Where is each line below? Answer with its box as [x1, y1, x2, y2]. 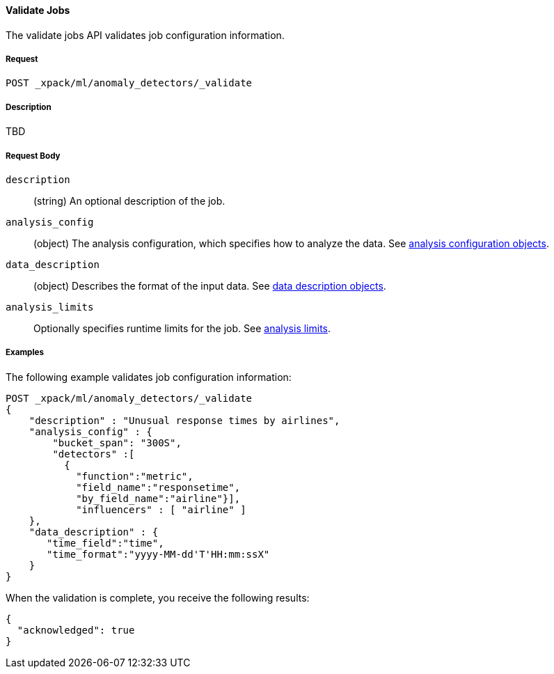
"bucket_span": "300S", [52, 437, 182, 448]
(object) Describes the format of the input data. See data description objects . [33, 279, 386, 292]
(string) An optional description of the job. [33, 194, 225, 207]
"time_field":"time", [47, 537, 164, 549]
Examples [6, 347, 44, 358]
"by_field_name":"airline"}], [76, 492, 241, 504]
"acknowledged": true [17, 624, 135, 636]
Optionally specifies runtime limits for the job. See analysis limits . [33, 322, 331, 334]
